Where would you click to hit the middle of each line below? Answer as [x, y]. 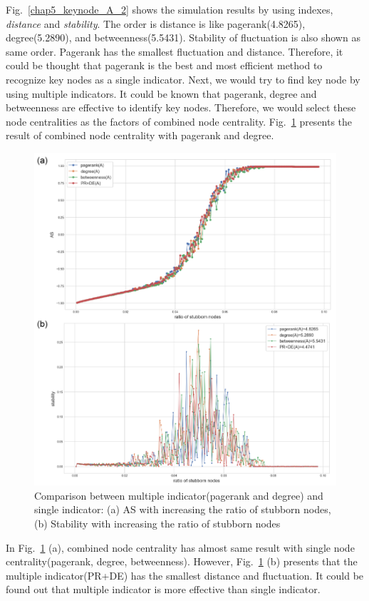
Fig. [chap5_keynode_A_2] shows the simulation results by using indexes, [170, 9]
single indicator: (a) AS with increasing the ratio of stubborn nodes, [183, 509]
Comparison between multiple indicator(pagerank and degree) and [179, 495]
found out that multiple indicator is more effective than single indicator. [163, 589]
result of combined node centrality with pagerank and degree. [140, 135]
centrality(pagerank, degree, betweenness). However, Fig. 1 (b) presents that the [182, 561]
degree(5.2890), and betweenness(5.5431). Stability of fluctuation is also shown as [183, 37]
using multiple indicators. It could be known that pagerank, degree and [161, 93]
